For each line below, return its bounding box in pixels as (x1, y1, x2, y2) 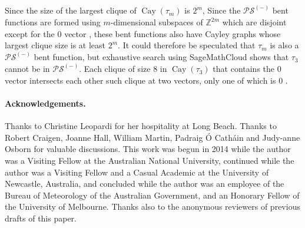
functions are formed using (5, 16, 101, 28)
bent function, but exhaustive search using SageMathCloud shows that (34, 51, 289, 63)
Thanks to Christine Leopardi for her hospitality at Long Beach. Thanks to (5, 120, 277, 132)
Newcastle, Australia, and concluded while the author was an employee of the (5, 177, 284, 190)
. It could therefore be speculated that (118, 39, 256, 51)
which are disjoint (222, 16, 287, 28)
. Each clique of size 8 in (79, 62, 167, 75)
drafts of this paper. (5, 212, 77, 224)
